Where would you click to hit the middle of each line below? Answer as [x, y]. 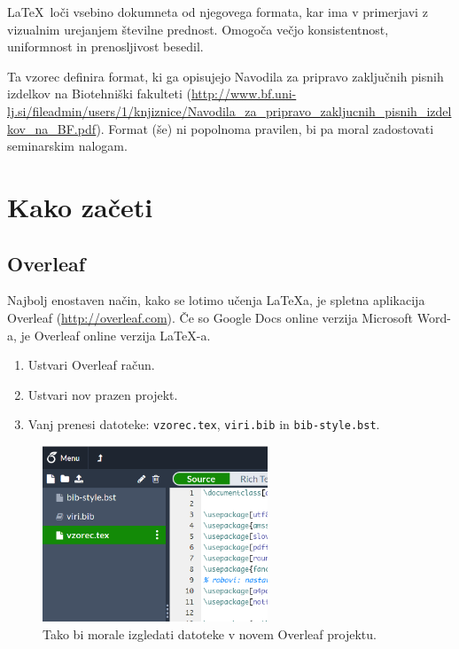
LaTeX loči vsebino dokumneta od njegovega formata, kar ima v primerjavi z [218, 12]
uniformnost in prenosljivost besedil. [105, 47]
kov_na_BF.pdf [52, 128]
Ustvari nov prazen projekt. [103, 394]
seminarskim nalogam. [67, 146]
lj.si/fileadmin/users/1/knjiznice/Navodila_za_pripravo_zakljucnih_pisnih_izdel [229, 110]
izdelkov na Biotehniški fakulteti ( [99, 94]
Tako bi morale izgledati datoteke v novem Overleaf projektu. [210, 633]
